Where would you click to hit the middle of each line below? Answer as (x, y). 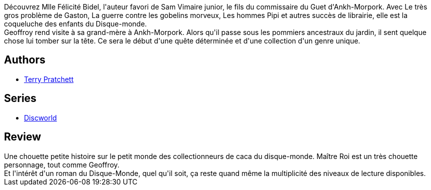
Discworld (40, 117)
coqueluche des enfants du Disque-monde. (75, 24)
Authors (25, 60)
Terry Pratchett (49, 79)
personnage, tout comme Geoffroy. (62, 164)
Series (20, 98)
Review (23, 137)
